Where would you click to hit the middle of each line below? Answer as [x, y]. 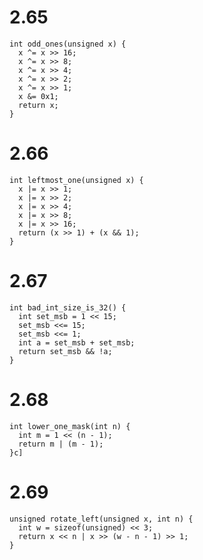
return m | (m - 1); [61, 444]
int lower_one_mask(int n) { [70, 426]
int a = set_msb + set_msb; [77, 342]
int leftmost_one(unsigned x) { [76, 180]
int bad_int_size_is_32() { [68, 307]
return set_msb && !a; [65, 351]
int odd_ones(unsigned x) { [68, 44]
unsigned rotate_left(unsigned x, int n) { [101, 519]
